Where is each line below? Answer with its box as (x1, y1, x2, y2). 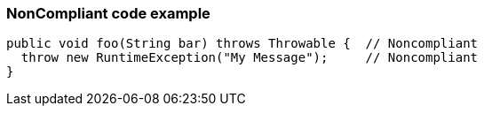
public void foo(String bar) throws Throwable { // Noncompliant (6, 36, 479, 51)
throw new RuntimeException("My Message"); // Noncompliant (20, 50, 479, 65)
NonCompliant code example (6, 4, 210, 22)
